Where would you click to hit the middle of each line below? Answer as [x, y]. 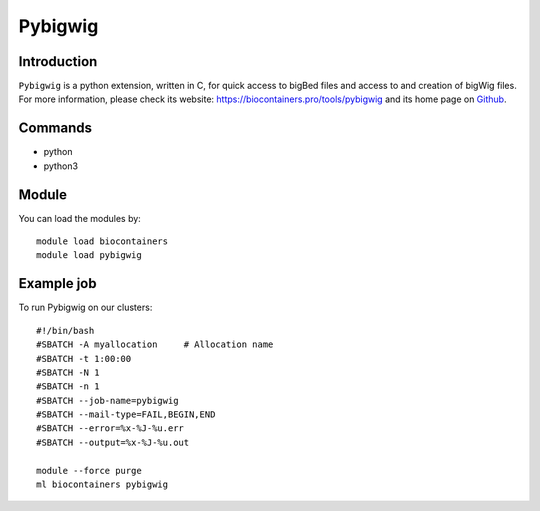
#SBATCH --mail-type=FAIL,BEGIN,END [126, 414]
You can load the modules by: [80, 218]
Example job [57, 283]
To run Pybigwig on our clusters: [85, 307]
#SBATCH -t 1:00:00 [84, 358]
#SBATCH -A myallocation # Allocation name [155, 344]
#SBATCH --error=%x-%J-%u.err [110, 428]
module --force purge [89, 470]
